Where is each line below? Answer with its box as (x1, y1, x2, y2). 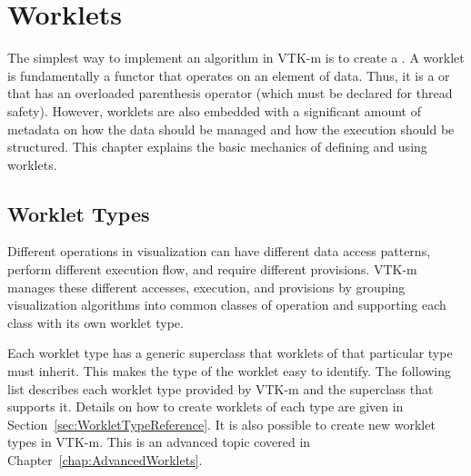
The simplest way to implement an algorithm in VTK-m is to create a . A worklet (7, 48, 465, 67)
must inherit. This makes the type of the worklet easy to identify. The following (7, 362, 452, 381)
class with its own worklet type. (7, 312, 184, 332)
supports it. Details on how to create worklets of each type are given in (7, 397, 404, 416)
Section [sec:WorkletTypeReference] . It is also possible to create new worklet (7, 414, 436, 433)
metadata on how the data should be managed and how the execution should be (7, 119, 455, 138)
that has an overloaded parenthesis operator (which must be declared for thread (7, 84, 453, 103)
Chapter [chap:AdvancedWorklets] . (7, 451, 203, 470)
